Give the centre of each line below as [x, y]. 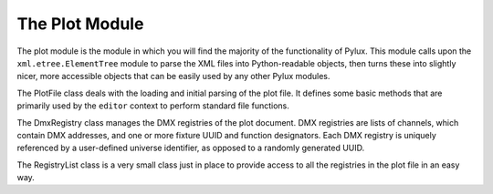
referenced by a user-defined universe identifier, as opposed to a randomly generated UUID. [191, 148]
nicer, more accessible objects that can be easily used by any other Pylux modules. [173, 77]
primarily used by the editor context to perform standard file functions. [153, 106]
